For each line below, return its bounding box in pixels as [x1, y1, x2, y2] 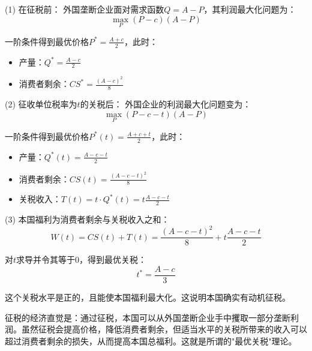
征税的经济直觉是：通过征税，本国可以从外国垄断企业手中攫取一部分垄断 [5, 311, 290, 323]
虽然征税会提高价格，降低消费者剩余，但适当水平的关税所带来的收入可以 [21, 323, 307, 335]
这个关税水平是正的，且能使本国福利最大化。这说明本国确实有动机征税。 [5, 290, 290, 303]
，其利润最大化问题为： [203, 3, 296, 15]
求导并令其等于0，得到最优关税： [16, 253, 147, 266]
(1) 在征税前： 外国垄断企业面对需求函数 [5, 3, 164, 15]
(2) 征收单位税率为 [5, 98, 77, 110]
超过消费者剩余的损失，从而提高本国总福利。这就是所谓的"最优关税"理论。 [5, 334, 297, 347]
